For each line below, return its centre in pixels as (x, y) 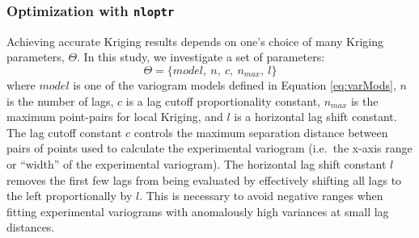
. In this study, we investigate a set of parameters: (201, 57)
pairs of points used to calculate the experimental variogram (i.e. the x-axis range (209, 148)
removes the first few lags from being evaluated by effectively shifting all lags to (204, 180)
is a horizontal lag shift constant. (315, 117)
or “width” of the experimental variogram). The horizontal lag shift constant (197, 163)
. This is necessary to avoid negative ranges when (261, 196)
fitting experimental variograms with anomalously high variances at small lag (198, 211)
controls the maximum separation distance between (261, 132)
